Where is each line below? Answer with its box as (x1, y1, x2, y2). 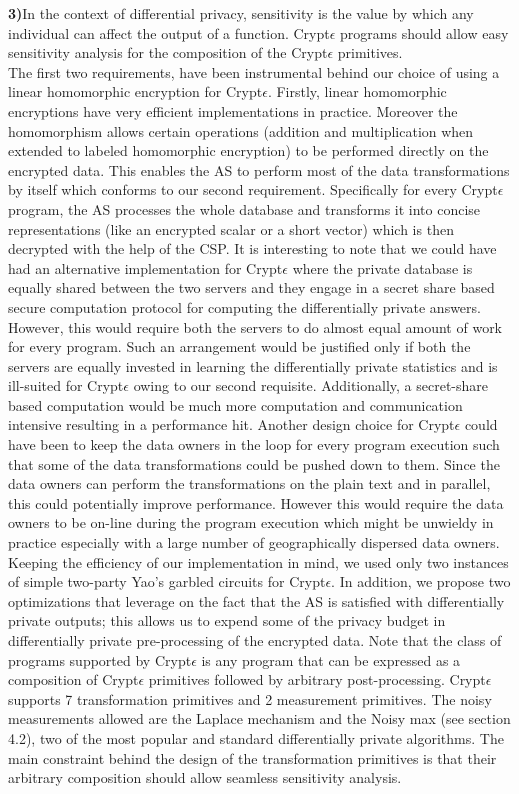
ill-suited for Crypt (8, 375, 124, 396)
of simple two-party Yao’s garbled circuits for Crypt (8, 571, 326, 592)
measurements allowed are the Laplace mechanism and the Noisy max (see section (8, 708, 511, 729)
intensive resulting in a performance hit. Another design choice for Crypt (8, 414, 455, 435)
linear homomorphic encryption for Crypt (8, 81, 263, 102)
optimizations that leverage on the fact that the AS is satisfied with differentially (8, 590, 505, 611)
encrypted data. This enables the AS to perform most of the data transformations (8, 159, 510, 180)
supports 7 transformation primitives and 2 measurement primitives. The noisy (8, 688, 492, 709)
